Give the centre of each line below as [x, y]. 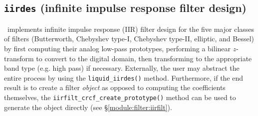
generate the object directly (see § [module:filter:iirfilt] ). [88, 107]
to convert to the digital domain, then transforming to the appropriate [144, 58]
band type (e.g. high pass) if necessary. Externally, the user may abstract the [122, 68]
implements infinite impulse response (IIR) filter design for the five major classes [131, 29]
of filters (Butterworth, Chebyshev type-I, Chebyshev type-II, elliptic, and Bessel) [129, 39]
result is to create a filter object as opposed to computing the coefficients [115, 87]
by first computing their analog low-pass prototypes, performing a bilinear [118, 48]
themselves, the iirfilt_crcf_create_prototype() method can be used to [120, 97]
